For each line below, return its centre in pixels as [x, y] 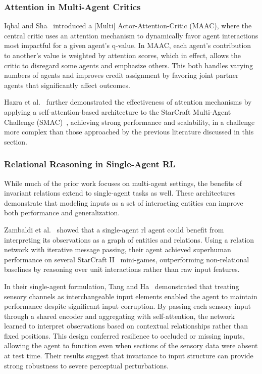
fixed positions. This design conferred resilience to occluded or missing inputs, [124, 335]
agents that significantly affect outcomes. [67, 85]
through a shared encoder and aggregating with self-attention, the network [119, 316]
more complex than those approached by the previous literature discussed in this [129, 132]
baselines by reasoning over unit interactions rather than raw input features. [122, 269]
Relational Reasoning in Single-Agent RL [90, 164]
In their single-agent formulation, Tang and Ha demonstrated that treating [122, 286]
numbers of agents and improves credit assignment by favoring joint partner [121, 75]
